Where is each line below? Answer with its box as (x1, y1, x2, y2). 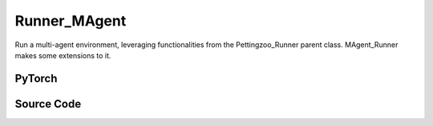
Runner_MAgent (14, 12, 127, 30)
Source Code (14, 96, 82, 111)
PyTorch (14, 72, 58, 85)
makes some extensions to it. (14, 50, 111, 60)
